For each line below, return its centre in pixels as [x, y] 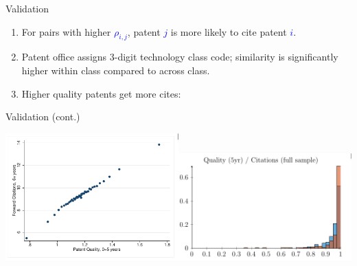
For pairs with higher [66, 31]
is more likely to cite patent [229, 31]
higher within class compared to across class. [116, 70]
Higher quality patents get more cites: [101, 93]
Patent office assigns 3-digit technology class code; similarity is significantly [180, 57]
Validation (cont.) [43, 117]
